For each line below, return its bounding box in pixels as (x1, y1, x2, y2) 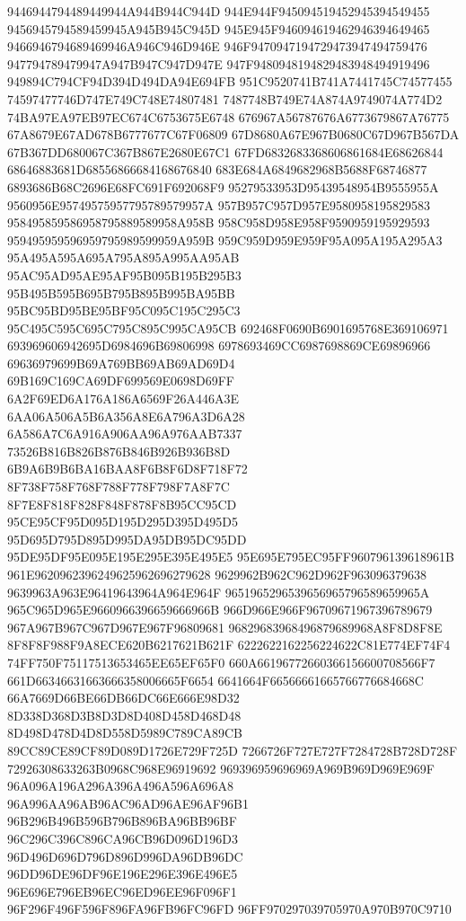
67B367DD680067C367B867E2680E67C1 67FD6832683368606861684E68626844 (7, 142, 444, 161)
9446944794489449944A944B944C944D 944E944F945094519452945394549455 (7, 2, 430, 20)
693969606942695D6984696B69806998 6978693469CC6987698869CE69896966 (7, 336, 431, 355)
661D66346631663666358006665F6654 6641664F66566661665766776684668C (7, 670, 424, 689)
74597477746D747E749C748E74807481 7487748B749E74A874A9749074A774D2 (7, 89, 443, 108)
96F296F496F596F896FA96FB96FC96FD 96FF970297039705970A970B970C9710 (7, 899, 452, 918)
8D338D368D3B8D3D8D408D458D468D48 (7, 705, 242, 724)
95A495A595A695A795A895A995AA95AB (7, 248, 240, 267)
